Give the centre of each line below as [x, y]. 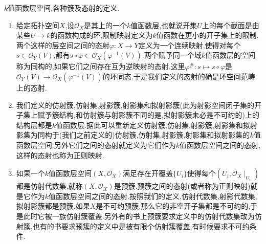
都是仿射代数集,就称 [49, 186]
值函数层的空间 [230, 55]
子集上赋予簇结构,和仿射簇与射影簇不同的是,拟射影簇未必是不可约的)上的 [138, 115]
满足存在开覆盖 [148, 173]
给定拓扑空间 [38, 25]
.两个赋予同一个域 [172, 55]
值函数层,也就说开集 [164, 25]
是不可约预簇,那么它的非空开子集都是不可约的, [173, 206]
